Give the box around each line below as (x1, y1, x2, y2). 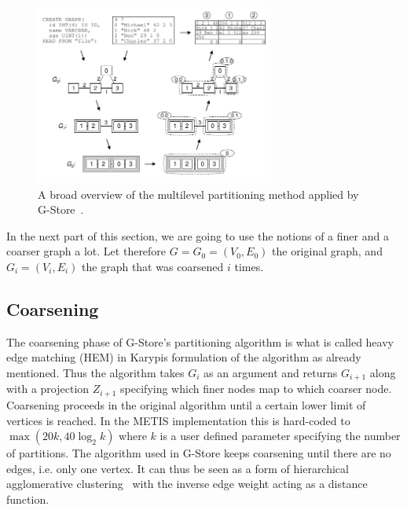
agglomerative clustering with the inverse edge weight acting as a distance (6, 475, 368, 492)
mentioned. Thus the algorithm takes (6, 365, 185, 381)
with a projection (6, 380, 90, 397)
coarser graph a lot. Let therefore (6, 243, 167, 259)
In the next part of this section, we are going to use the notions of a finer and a (6, 227, 389, 244)
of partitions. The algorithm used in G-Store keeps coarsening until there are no (6, 445, 391, 461)
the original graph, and (272, 243, 383, 259)
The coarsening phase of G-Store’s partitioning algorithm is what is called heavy (6, 333, 394, 350)
